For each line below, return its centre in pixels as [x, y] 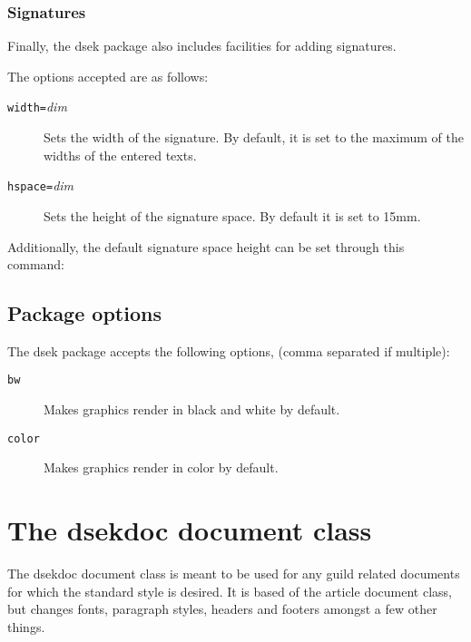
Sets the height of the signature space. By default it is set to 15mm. [232, 215]
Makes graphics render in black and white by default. [192, 409]
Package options [84, 313]
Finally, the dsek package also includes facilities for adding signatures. [202, 46]
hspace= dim [41, 185]
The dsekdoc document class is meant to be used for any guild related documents [234, 574]
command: [36, 264]
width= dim [37, 107]
